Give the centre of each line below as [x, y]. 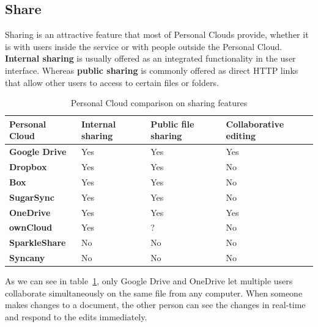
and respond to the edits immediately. [76, 316]
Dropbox [28, 167]
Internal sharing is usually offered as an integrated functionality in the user [150, 58]
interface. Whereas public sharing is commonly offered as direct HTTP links [152, 70]
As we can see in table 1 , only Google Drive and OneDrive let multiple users [149, 281]
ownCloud [31, 227]
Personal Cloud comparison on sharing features [159, 103]
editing [241, 136]
